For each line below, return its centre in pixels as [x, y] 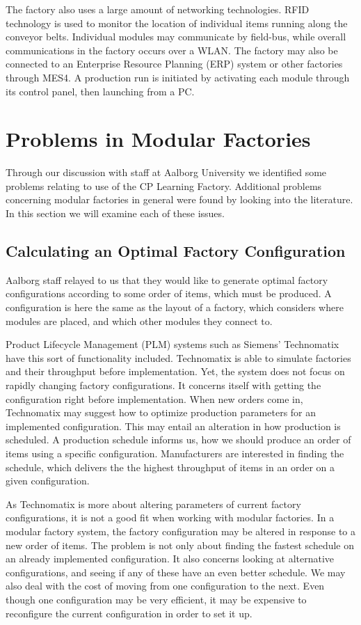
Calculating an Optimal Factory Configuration [176, 251]
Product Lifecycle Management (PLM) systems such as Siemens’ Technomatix [173, 344]
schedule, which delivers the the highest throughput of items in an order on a [170, 467]
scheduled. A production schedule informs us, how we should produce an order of [178, 440]
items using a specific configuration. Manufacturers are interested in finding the [175, 453]
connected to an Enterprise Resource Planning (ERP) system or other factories [174, 64]
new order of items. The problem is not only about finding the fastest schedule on [180, 545]
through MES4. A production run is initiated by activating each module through [178, 77]
